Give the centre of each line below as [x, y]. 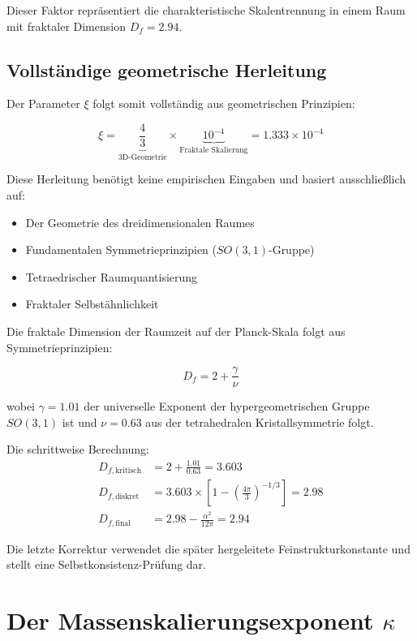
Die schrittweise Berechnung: [78, 449]
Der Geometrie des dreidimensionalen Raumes [140, 222]
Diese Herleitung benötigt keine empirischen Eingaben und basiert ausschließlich [206, 179]
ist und [80, 422]
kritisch [129, 471]
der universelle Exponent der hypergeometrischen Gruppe [227, 406]
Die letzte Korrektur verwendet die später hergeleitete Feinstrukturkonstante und [208, 548]
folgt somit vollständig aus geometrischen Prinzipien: [224, 103]
